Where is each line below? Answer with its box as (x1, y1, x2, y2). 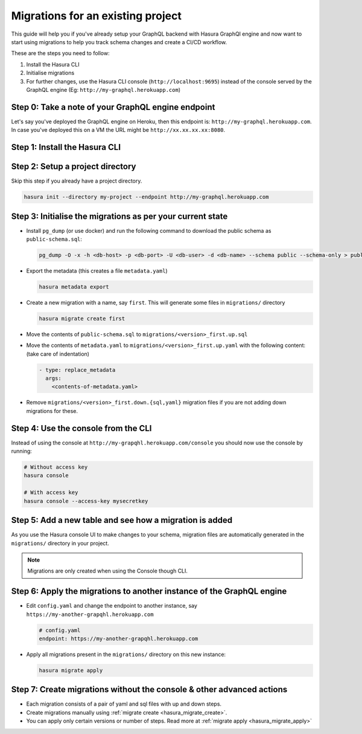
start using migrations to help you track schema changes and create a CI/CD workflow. (11, 38, 227, 45)
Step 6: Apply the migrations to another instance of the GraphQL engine (11, 586, 287, 597)
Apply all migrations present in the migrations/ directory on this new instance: (26, 651, 226, 658)
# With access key (24, 489, 78, 496)
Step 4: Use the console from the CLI (11, 423, 152, 434)
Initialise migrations (26, 70, 75, 77)
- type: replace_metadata (39, 366, 116, 373)
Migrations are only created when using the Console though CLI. (27, 567, 188, 574)
